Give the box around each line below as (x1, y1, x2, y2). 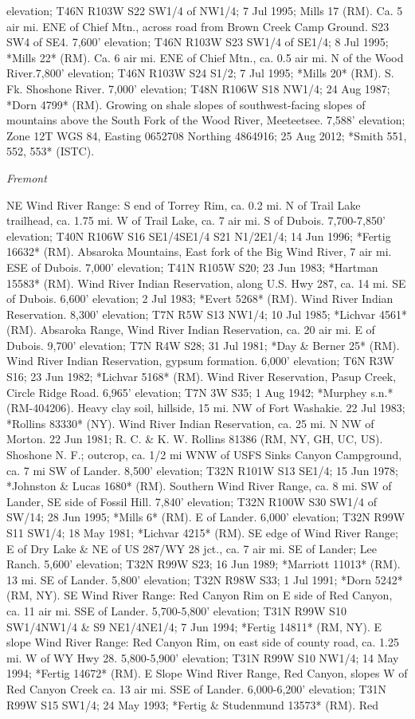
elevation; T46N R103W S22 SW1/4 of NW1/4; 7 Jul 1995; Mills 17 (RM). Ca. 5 (6, 2, 403, 18)
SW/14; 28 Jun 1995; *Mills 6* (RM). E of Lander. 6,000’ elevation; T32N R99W (6, 509, 405, 525)
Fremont (6, 169, 47, 186)
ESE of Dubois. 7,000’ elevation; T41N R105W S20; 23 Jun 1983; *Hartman (6, 258, 378, 275)
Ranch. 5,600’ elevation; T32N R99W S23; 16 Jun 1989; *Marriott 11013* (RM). (6, 556, 401, 572)
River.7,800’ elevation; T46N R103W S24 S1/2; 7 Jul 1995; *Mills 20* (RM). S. (6, 65, 394, 81)
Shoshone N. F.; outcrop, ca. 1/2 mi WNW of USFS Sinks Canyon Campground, (6, 446, 402, 463)
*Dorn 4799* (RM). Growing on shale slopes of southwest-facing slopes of (6, 96, 366, 112)
